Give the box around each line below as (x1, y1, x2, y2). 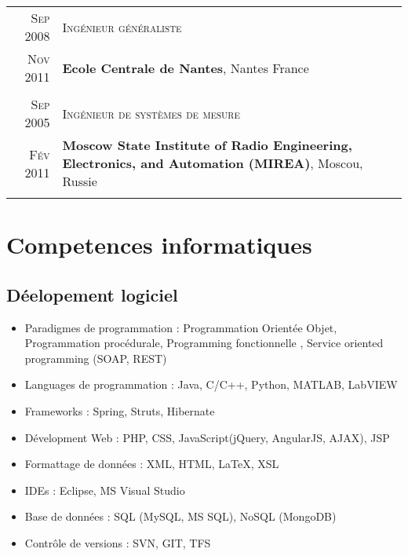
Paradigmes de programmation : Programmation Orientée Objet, (24, 319, 337, 335)
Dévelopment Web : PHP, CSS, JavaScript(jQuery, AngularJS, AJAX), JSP (24, 429, 390, 445)
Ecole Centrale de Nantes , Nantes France (62, 58, 309, 77)
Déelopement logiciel (6, 282, 178, 306)
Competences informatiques (6, 229, 312, 261)
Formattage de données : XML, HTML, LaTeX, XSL (24, 455, 279, 472)
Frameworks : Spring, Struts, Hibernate (24, 402, 215, 419)
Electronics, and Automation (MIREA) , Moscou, (62, 154, 363, 172)
